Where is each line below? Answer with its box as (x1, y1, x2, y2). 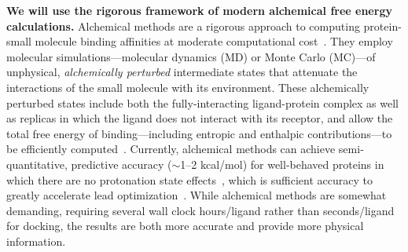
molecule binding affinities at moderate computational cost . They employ (35, 33, 393, 49)
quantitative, (6, 155, 68, 172)
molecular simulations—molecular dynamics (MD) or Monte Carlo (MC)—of (6, 48, 376, 64)
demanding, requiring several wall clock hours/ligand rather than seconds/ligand (6, 202, 395, 218)
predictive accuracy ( (71, 155, 172, 172)
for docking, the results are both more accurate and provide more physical (6, 217, 364, 234)
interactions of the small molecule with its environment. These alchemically (6, 79, 369, 95)
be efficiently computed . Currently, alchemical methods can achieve (6, 141, 336, 157)
